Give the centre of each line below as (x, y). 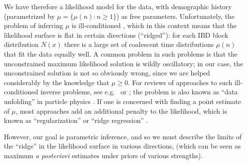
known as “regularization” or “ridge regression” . (76, 120)
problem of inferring (34, 25)
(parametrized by (30, 16)
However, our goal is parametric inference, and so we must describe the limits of (123, 136)
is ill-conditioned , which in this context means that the (154, 25)
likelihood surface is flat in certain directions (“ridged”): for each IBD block (116, 35)
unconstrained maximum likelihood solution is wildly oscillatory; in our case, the (123, 63)
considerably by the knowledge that (57, 82)
